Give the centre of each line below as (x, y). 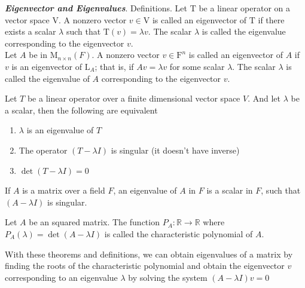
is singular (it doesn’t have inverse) (175, 150)
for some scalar (197, 66)
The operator (43, 150)
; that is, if (114, 66)
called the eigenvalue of (47, 78)
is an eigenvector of (47, 66)
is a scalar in (230, 190)
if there (271, 19)
